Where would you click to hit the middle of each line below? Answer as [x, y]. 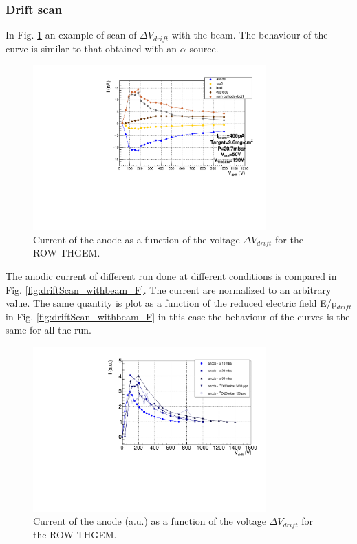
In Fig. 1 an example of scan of [71, 35]
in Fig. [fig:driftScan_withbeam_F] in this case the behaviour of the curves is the [178, 316]
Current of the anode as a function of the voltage [137, 239]
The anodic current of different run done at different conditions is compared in [171, 275]
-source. [202, 48]
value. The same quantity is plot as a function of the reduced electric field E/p [171, 303]
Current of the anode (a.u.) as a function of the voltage [150, 521]
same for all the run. [48, 330]
